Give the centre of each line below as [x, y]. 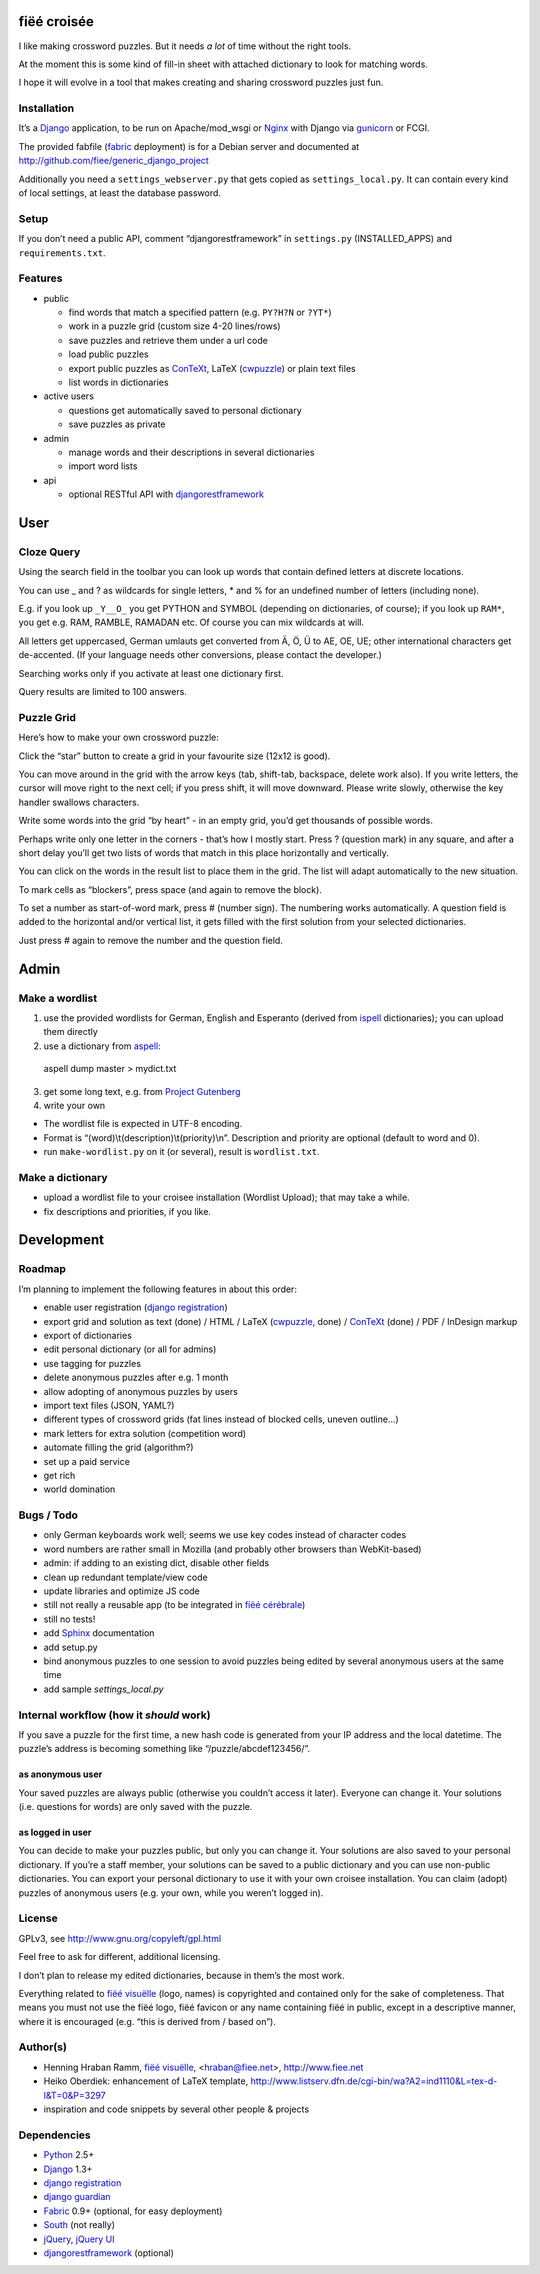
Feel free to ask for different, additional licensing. [119, 1957]
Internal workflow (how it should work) [114, 1715]
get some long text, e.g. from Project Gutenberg [142, 1091]
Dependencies [55, 2135]
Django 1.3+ [68, 2169]
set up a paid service [86, 1461]
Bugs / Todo [48, 1515]
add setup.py [71, 1647]
